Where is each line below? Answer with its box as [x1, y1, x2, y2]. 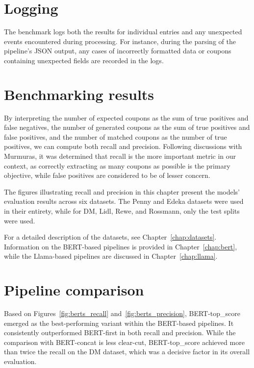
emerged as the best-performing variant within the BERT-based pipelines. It [4, 318, 234, 328]
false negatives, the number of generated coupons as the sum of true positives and [4, 122, 250, 132]
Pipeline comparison [4, 280, 144, 300]
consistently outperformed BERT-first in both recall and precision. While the [4, 327, 236, 338]
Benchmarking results [4, 84, 154, 104]
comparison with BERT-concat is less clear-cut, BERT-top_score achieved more [4, 337, 245, 347]
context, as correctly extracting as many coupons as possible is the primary [4, 160, 230, 171]
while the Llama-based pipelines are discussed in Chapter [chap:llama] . [4, 251, 218, 261]
